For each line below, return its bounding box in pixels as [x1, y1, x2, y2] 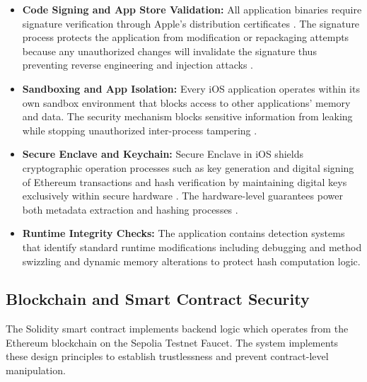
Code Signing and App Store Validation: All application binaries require [22, 2, 362, 16]
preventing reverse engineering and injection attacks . [22, 57, 254, 72]
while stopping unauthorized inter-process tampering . [22, 122, 257, 137]
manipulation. [6, 363, 66, 378]
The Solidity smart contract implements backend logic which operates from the [6, 321, 349, 336]
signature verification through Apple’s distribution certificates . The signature [22, 16, 360, 30]
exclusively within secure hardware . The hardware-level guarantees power [22, 188, 343, 203]
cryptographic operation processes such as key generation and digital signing [22, 160, 354, 175]
